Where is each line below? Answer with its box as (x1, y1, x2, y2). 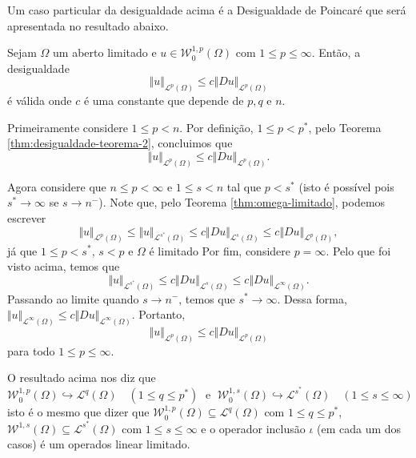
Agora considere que (7, 178, 106, 195)
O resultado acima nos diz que (7, 369, 156, 386)
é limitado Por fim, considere (149, 242, 291, 259)
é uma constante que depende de (83, 92, 244, 109)
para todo (7, 342, 55, 359)
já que (7, 242, 38, 259)
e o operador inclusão (201, 420, 306, 436)
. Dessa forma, (277, 290, 347, 307)
